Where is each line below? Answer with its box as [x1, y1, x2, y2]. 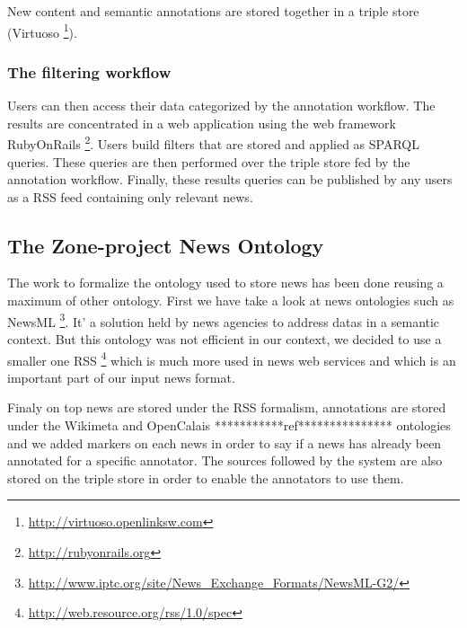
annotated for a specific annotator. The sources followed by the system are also [7, 451, 443, 470]
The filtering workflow [7, 60, 172, 83]
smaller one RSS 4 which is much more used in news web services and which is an [7, 348, 456, 369]
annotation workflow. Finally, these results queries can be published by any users [7, 170, 453, 189]
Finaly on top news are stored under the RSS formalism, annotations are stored [7, 398, 446, 417]
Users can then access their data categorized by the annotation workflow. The [7, 96, 436, 115]
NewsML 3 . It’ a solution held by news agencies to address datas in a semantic [7, 309, 440, 331]
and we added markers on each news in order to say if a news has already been [7, 433, 442, 452]
